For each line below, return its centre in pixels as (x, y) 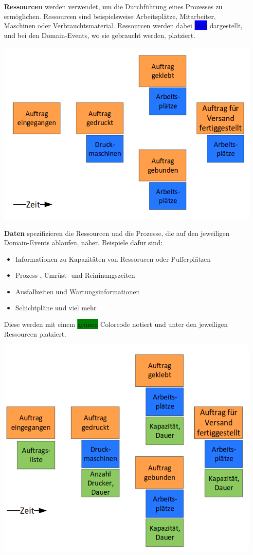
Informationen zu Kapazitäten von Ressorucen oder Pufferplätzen (113, 259)
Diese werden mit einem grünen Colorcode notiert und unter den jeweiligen (116, 324)
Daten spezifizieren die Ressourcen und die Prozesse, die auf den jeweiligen (117, 233)
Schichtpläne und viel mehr (56, 308)
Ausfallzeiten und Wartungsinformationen (78, 291)
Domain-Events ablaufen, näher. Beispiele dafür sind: (83, 242)
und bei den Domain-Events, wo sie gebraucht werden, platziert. (100, 35)
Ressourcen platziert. (35, 333)
